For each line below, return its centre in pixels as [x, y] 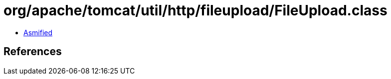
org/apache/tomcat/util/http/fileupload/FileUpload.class [195, 10]
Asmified [38, 32]
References [33, 52]
